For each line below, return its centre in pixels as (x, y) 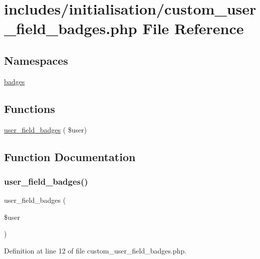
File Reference (193, 28)
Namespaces (36, 60)
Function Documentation (70, 156)
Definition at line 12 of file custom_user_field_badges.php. (95, 250)
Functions (30, 108)
